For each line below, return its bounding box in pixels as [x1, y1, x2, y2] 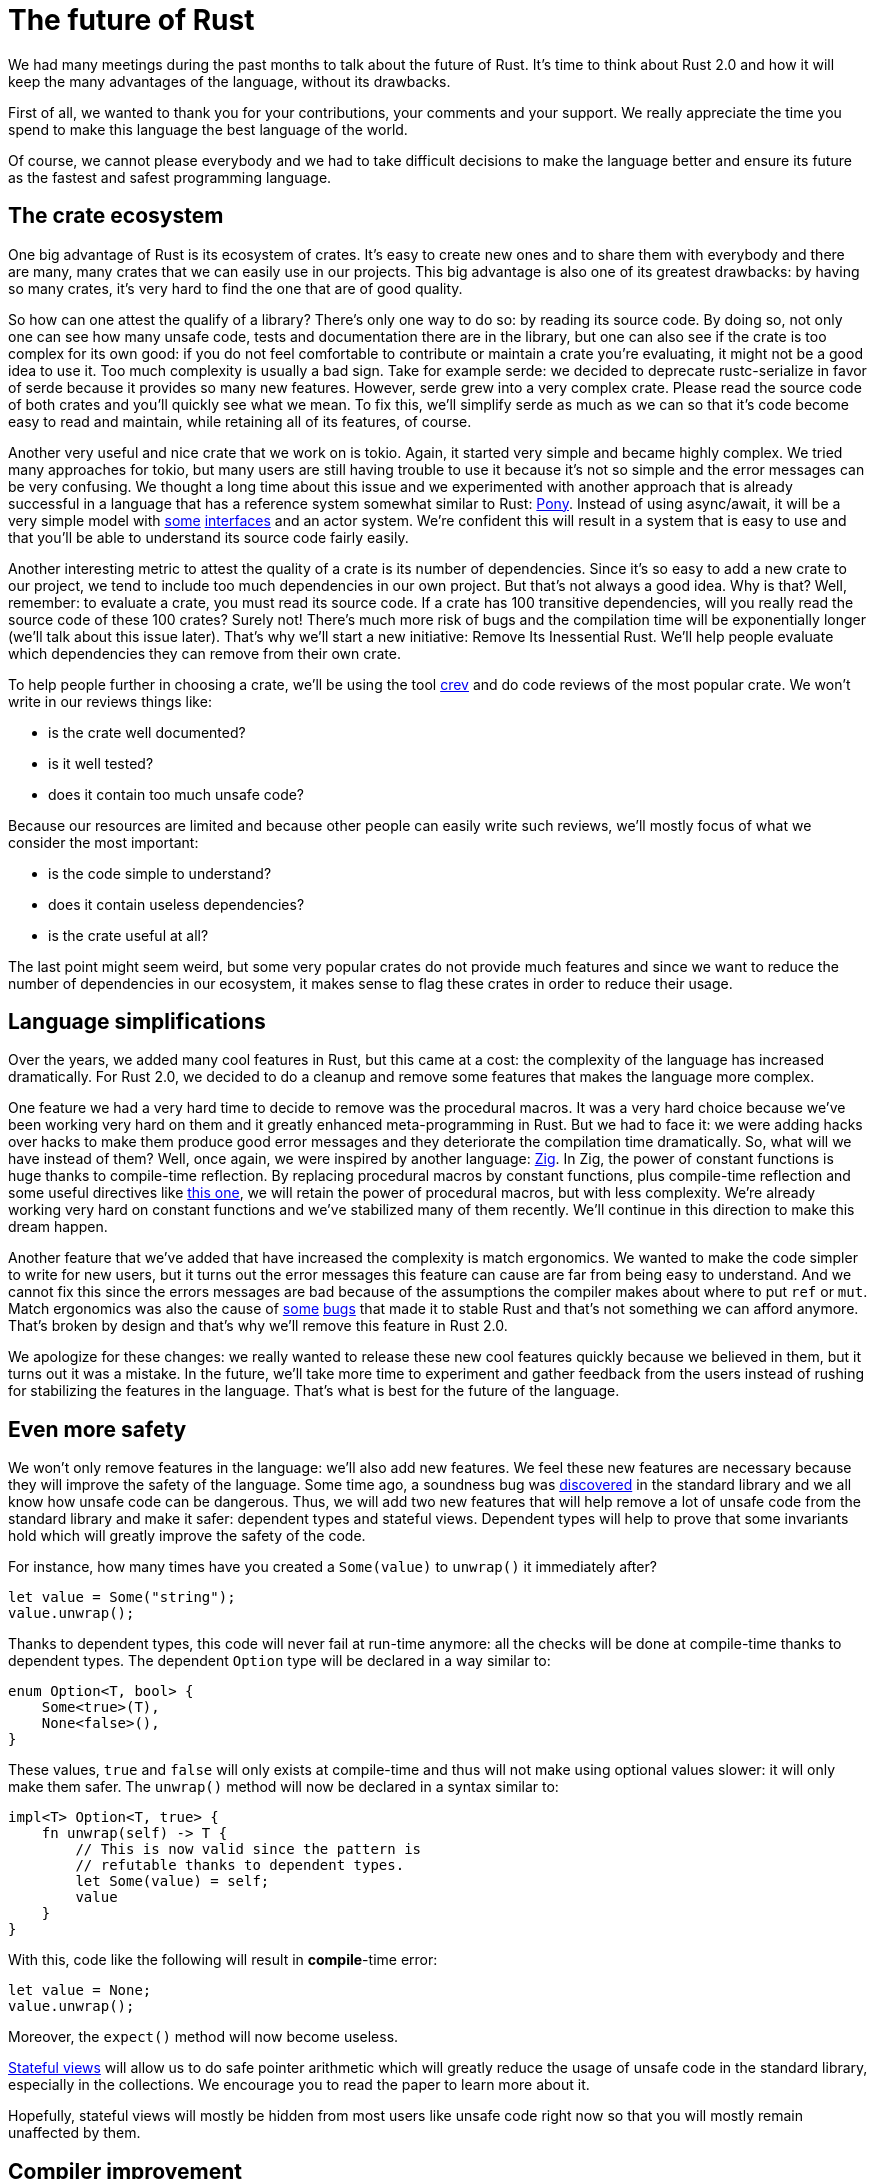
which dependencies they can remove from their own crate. [8, 644, 402, 662]
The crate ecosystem [8, 203, 224, 229]
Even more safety [8, 1416, 187, 1442]
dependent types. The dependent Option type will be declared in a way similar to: [8, 1652, 551, 1670]
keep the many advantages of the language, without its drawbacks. [8, 72, 451, 90]
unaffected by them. [8, 2124, 141, 2142]
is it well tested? [48, 754, 154, 772]
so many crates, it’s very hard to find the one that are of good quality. [8, 279, 463, 297]
